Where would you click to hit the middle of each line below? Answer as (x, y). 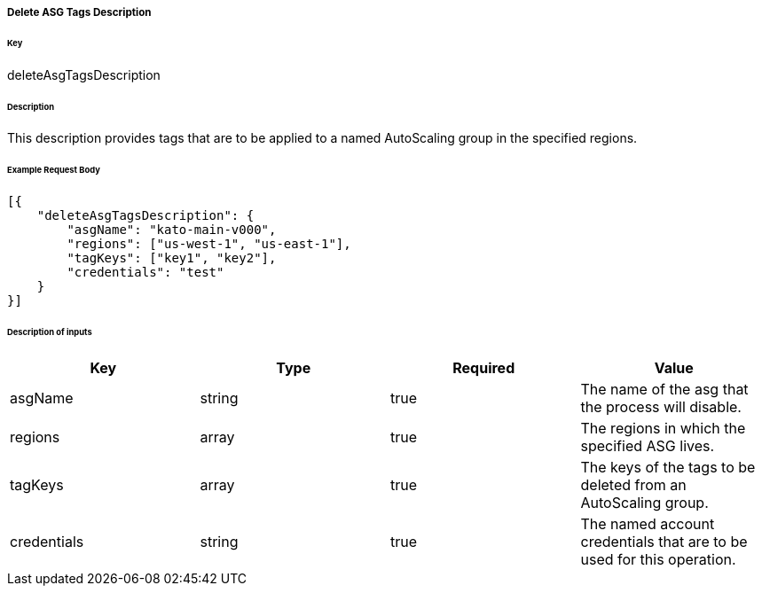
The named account (648, 523)
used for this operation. (658, 559)
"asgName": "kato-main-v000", (172, 230)
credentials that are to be (664, 541)
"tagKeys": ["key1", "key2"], (172, 258)
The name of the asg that (664, 389)
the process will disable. (661, 406)
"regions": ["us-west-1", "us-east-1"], (209, 244)
